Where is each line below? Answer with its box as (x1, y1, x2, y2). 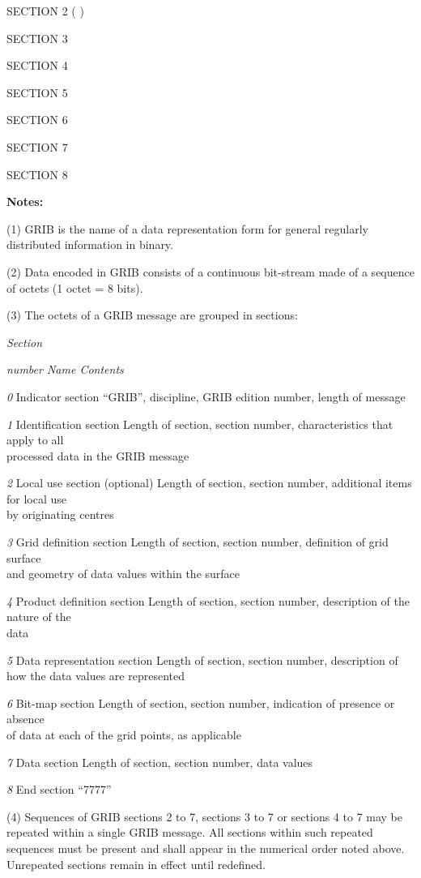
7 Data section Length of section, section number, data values (6, 753, 313, 770)
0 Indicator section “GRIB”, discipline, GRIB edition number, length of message (6, 388, 406, 405)
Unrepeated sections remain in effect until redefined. (6, 855, 266, 872)
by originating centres (6, 506, 114, 523)
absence (6, 710, 45, 727)
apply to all (6, 431, 64, 448)
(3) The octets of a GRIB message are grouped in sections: (6, 306, 298, 323)
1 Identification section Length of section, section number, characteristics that (6, 415, 393, 432)
